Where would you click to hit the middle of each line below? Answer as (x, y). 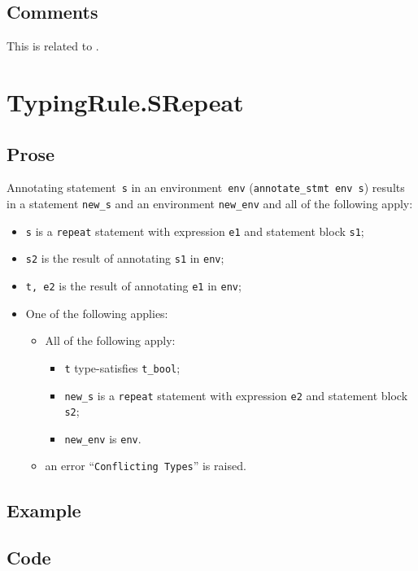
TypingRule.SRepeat (125, 101)
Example (44, 510)
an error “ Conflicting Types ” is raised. (146, 466)
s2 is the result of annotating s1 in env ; (125, 258)
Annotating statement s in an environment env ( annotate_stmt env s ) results (206, 187)
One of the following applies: (97, 313)
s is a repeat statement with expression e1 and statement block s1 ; (195, 231)
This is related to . (53, 46)
